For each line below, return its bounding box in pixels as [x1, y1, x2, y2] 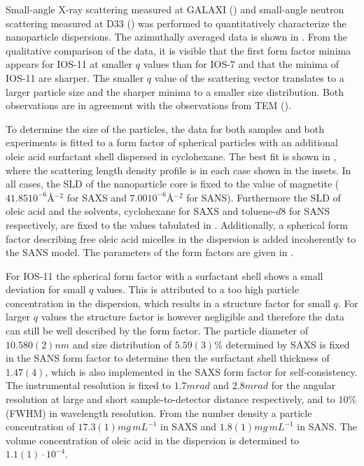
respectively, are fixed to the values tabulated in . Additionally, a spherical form [6, 217, 348, 232]
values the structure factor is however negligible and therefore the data [41, 309, 344, 324]
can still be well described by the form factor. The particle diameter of [6, 323, 308, 338]
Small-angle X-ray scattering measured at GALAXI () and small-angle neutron [6, 2, 344, 16]
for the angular [271, 378, 336, 393]
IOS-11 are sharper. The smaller [6, 70, 144, 85]
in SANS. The [297, 419, 357, 434]
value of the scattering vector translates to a [154, 70, 344, 85]
